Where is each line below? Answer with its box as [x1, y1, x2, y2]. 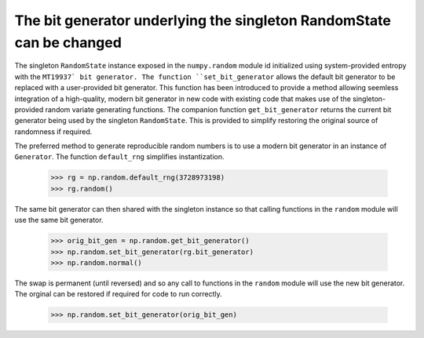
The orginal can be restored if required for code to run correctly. [14, 289, 223, 299]
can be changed [14, 34, 122, 51]
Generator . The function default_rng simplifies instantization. [14, 152, 225, 162]
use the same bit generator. [14, 216, 104, 225]
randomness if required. [14, 126, 93, 136]
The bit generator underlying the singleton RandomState [14, 12, 392, 29]
